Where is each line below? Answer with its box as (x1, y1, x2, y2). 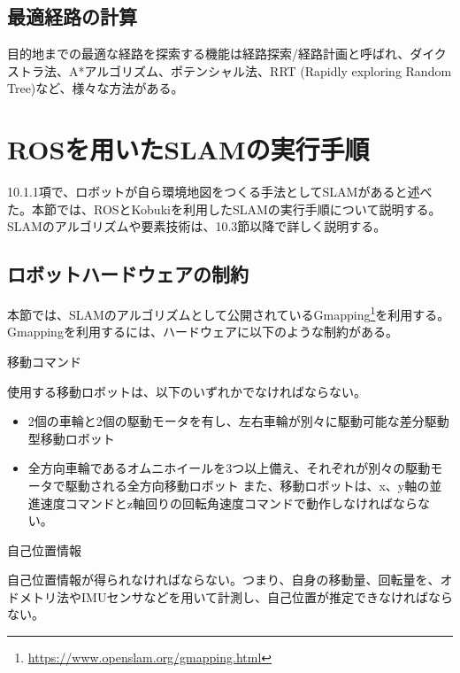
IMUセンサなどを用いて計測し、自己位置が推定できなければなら (80, 587, 453, 606)
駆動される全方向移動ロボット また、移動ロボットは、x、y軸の (65, 476, 430, 494)
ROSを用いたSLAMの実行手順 (7, 131, 370, 167)
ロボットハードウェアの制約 (7, 260, 249, 288)
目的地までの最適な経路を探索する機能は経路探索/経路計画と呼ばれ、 (7, 44, 410, 63)
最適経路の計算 (7, 3, 137, 30)
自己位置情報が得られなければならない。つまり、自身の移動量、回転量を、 (7, 570, 441, 589)
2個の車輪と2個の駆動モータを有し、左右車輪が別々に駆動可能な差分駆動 (27, 412, 449, 430)
